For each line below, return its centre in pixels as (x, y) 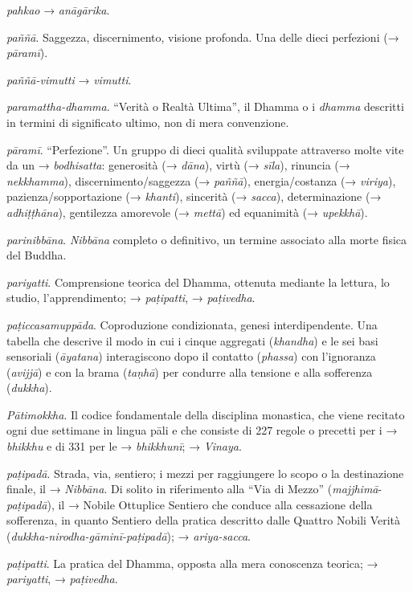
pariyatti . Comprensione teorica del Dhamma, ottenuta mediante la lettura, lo (198, 282)
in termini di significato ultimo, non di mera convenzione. (148, 122)
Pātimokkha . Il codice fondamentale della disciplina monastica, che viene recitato (206, 414)
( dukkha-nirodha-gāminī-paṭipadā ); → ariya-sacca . (129, 536)
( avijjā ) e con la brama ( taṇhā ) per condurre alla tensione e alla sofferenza (190, 372)
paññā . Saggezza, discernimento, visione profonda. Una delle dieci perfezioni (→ (203, 37)
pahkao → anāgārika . (58, 10)
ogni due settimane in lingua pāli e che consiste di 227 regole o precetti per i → (202, 430)
